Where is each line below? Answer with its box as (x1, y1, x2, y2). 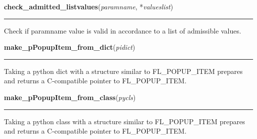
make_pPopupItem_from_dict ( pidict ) (4, 42, 135, 52)
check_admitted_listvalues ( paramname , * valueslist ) (4, 1, 173, 11)
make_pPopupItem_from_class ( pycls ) (4, 92, 136, 102)
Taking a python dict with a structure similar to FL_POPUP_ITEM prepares (4, 66, 243, 76)
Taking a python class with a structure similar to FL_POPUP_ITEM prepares (4, 116, 245, 126)
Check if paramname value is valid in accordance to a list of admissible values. (4, 25, 241, 35)
